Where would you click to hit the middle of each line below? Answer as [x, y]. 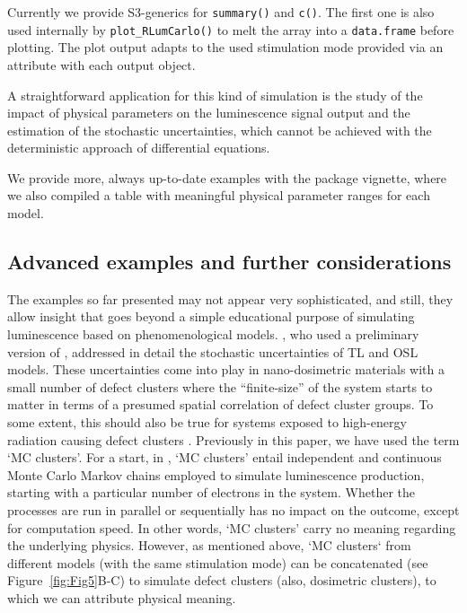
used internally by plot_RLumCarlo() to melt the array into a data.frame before [231, 29]
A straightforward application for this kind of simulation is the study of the [215, 95]
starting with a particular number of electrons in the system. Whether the [211, 492]
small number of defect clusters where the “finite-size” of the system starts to [220, 386]
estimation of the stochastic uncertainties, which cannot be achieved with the [220, 130]
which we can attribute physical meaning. [122, 597]
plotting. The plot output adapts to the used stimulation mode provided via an [225, 47]
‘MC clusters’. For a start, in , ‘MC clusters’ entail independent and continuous [225, 457]
